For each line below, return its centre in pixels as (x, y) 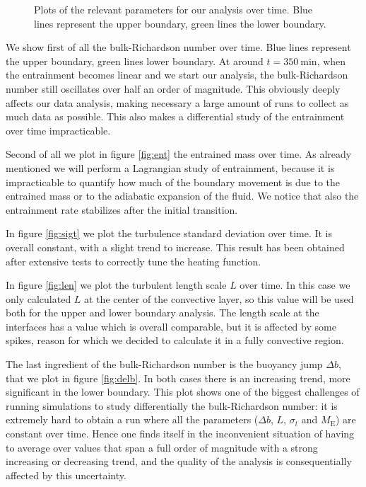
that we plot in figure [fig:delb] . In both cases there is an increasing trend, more (178, 378)
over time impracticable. (58, 130)
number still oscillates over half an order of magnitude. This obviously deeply (173, 88)
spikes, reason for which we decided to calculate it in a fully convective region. (175, 340)
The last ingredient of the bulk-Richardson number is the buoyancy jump (164, 364)
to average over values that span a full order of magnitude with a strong (162, 447)
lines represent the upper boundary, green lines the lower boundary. (180, 23)
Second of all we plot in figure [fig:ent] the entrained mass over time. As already (179, 154)
